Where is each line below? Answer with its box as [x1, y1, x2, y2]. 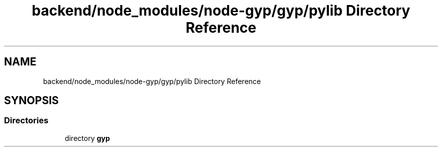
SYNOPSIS [4, 94, 59, 107]
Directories [4, 115, 48, 126]
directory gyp [65, 133, 110, 142]
